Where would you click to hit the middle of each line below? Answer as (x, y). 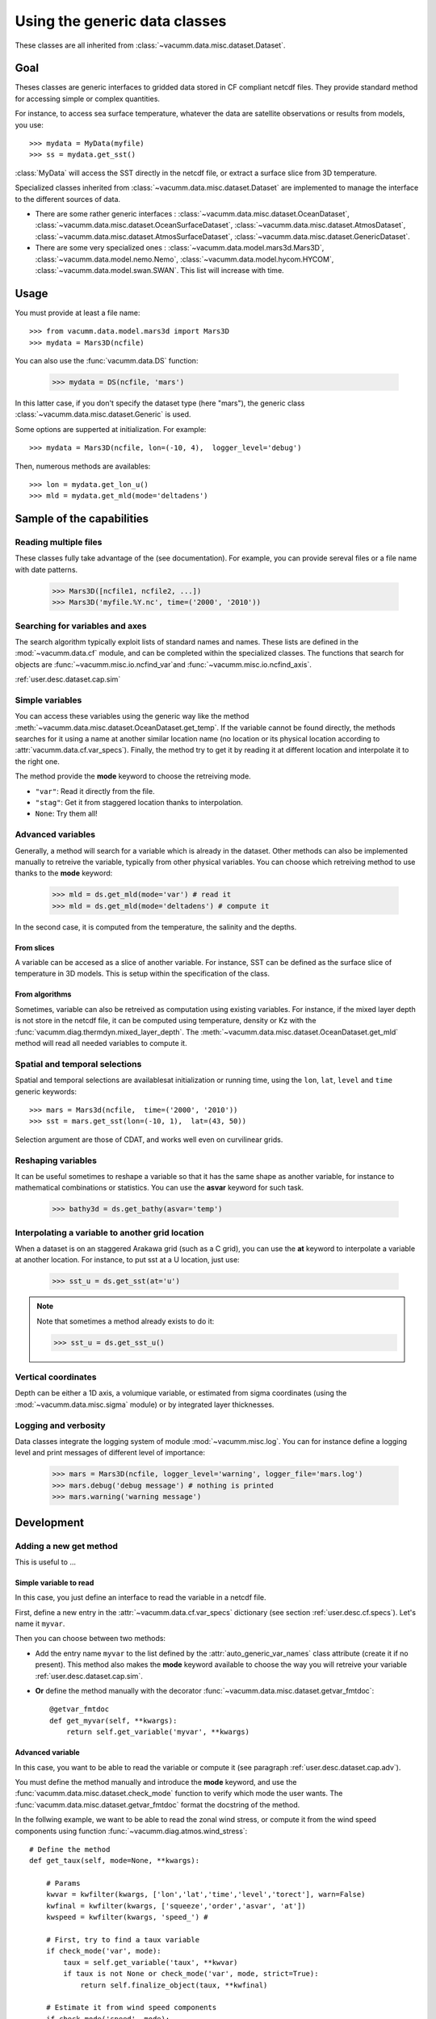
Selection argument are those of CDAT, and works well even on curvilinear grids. (149, 1140)
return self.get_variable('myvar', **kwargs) (158, 1732)
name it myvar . (40, 1624)
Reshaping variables (56, 1161)
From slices (35, 947)
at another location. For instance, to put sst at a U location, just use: (127, 1260)
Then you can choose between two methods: (90, 1639)
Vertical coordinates (56, 1377)
